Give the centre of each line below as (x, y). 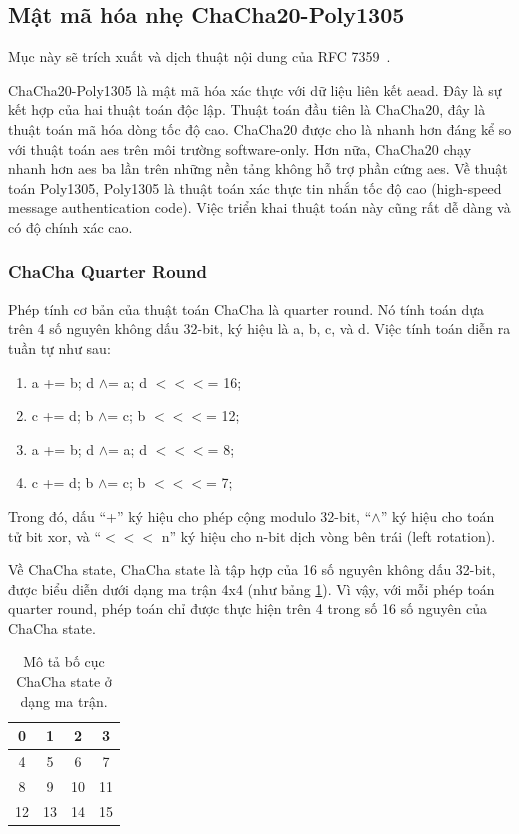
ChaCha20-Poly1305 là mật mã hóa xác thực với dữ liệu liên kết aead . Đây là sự (255, 89)
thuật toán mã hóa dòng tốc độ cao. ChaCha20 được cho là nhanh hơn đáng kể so (260, 128)
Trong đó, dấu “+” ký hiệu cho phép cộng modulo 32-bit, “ (190, 515)
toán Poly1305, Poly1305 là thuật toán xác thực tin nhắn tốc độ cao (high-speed (255, 187)
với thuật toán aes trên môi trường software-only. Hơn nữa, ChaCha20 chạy (240, 148)
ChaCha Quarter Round (107, 271)
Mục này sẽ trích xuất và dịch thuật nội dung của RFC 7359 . (199, 56)
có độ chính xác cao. (70, 226)
